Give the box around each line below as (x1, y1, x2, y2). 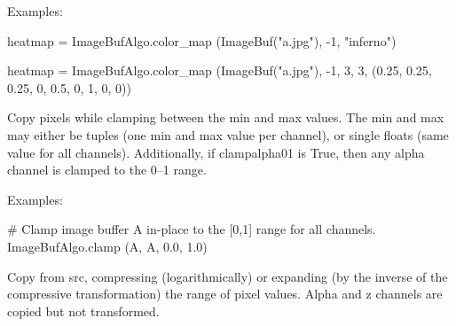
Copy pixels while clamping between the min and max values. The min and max (7, 108, 444, 127)
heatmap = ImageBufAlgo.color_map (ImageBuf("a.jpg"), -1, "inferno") (7, 31, 397, 50)
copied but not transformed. (7, 301, 160, 320)
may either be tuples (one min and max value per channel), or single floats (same (7, 125, 449, 144)
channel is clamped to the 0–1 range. (7, 160, 207, 179)
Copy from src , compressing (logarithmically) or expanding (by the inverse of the (7, 267, 448, 285)
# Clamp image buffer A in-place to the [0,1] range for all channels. (7, 220, 376, 238)
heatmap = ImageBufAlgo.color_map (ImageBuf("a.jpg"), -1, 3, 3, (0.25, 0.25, (7, 61, 432, 80)
